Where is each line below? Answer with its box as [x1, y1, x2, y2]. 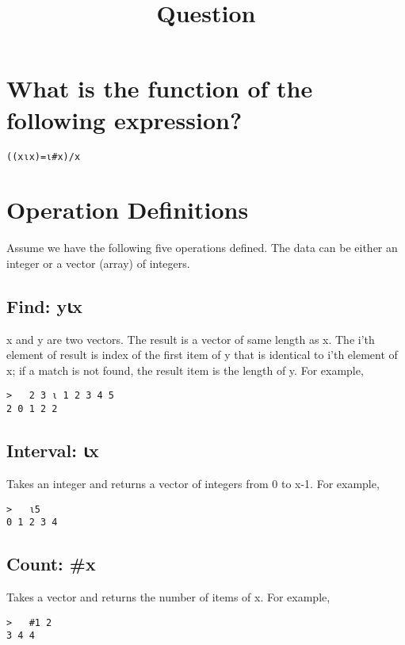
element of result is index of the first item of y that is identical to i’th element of [6, 346, 398, 363]
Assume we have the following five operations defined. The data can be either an [6, 239, 398, 256]
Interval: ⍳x [6, 438, 99, 463]
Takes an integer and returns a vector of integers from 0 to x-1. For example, [6, 475, 380, 491]
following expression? [6, 103, 243, 135]
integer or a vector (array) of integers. [6, 254, 190, 271]
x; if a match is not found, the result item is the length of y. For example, [6, 361, 364, 378]
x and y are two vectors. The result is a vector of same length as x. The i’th [6, 330, 375, 347]
